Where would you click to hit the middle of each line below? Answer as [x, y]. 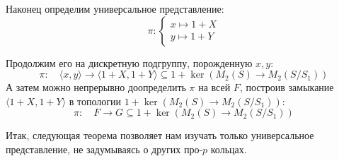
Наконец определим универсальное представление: [115, 8]
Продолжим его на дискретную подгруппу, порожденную [129, 62]
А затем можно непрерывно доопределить [96, 87]
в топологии [95, 101]
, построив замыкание [287, 87]
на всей [214, 87]
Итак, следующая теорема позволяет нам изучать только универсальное [160, 135]
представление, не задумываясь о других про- [104, 149]
